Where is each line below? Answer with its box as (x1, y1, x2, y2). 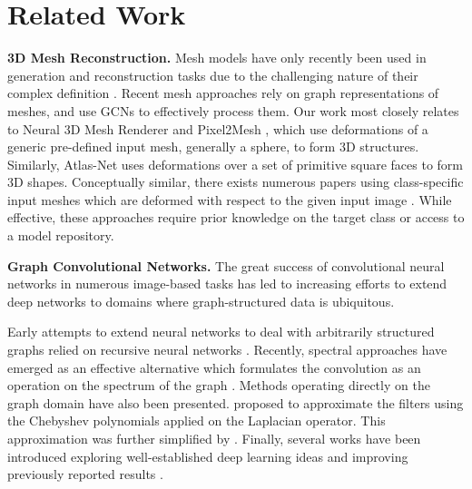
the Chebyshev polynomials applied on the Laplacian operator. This (7, 411, 386, 430)
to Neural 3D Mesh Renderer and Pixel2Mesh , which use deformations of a (7, 119, 428, 138)
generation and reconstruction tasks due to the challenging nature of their (7, 65, 418, 84)
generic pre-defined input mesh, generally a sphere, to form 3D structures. (7, 137, 419, 156)
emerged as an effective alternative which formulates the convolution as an (7, 357, 421, 377)
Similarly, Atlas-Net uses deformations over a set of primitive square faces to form (7, 154, 464, 173)
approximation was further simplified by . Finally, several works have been (7, 429, 421, 447)
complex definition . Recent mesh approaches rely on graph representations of (7, 83, 439, 103)
